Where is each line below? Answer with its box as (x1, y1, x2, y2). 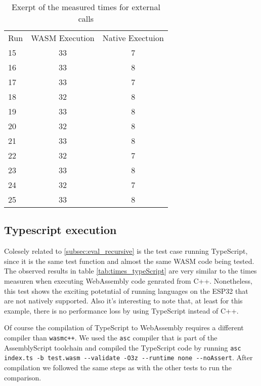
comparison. (4, 372, 41, 382)
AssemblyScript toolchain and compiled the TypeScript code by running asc (4, 342, 241, 353)
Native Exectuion (102, 32, 164, 44)
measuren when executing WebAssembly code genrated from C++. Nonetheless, (4, 275, 252, 286)
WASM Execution (31, 32, 95, 44)
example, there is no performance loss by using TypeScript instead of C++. (4, 305, 239, 316)
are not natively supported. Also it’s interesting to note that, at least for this (4, 295, 243, 306)
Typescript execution (4, 222, 117, 238)
